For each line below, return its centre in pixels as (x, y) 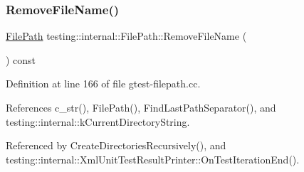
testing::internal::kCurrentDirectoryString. (98, 121)
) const (21, 59)
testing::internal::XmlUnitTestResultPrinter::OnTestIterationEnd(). (153, 159)
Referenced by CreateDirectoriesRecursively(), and (116, 145)
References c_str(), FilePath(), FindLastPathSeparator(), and (141, 107)
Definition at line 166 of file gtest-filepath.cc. (103, 84)
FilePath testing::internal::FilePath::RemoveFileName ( (126, 36)
